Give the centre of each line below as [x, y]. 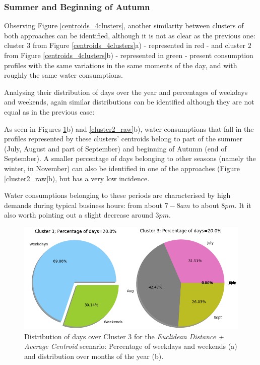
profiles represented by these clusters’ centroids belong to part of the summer [123, 139]
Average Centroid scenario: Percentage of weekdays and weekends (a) [131, 346]
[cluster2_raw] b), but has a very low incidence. [77, 178]
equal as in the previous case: [49, 111]
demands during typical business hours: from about [83, 205]
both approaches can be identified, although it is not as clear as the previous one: [130, 35]
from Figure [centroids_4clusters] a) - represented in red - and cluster [139, 45]
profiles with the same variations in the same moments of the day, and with [121, 65]
